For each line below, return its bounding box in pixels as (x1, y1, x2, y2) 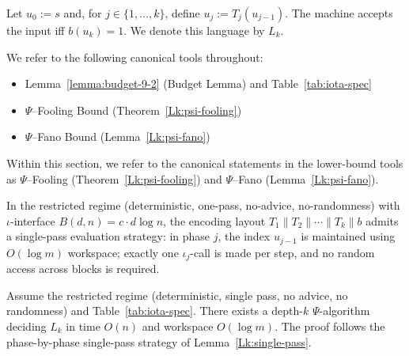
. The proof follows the (275, 318, 385, 335)
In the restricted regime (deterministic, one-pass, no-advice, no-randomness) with (6, 197, 400, 214)
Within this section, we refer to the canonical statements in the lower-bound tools (6, 154, 403, 171)
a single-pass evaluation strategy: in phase (6, 228, 210, 244)
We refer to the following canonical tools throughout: (6, 48, 263, 65)
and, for (63, 5, 102, 21)
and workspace (142, 318, 214, 335)
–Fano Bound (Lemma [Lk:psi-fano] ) (32, 128, 210, 145)
